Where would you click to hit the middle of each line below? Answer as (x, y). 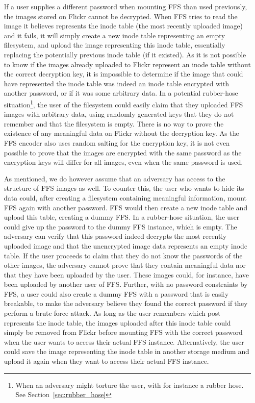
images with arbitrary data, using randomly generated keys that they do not (119, 114)
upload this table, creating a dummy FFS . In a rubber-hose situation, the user (122, 217)
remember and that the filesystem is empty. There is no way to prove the (114, 123)
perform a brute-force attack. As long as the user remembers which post (112, 313)
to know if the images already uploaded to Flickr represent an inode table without (127, 64)
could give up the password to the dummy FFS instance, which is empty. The (121, 226)
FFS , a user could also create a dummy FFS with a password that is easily (116, 293)
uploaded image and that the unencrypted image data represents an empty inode (126, 245)
